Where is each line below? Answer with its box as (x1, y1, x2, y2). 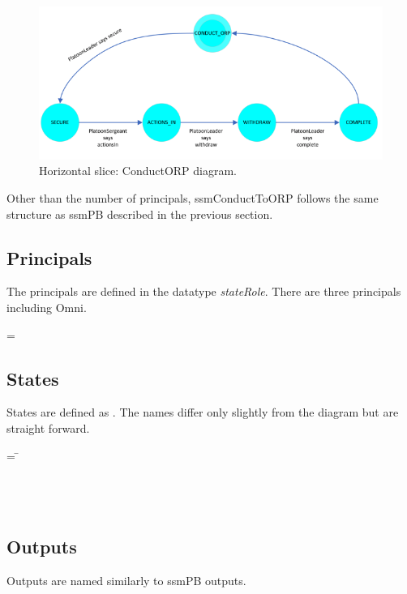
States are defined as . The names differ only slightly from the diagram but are (6, 404, 399, 421)
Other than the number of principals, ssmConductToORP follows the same (6, 189, 379, 206)
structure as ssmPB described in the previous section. (6, 205, 273, 222)
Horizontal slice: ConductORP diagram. (39, 162, 238, 179)
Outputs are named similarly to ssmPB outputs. (6, 572, 246, 589)
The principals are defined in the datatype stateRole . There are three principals (6, 283, 401, 300)
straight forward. (6, 419, 90, 436)
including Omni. (6, 298, 87, 315)
